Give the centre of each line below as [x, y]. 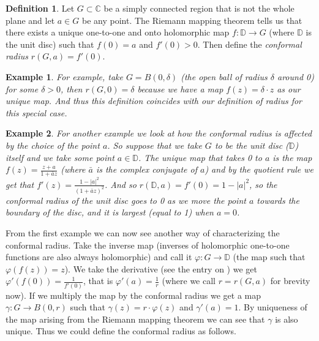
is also [287, 319]
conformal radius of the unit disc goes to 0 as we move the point [126, 200]
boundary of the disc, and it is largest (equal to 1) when [110, 212]
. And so [120, 184]
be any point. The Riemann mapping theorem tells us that [192, 20]
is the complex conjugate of [146, 169]
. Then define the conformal [250, 44]
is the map [292, 157]
